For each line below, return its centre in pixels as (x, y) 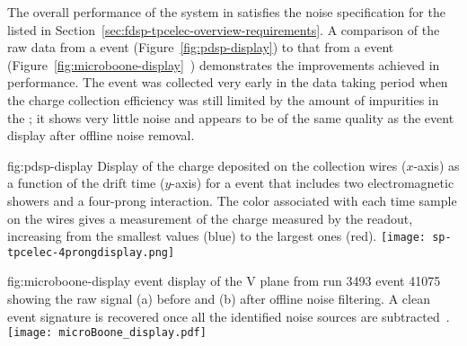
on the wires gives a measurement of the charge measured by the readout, (210, 218)
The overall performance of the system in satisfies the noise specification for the (226, 12)
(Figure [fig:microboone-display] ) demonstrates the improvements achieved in (224, 64)
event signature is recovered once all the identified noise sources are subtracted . (229, 316)
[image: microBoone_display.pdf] (107, 333)
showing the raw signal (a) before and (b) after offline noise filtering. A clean (219, 299)
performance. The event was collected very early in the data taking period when (228, 82)
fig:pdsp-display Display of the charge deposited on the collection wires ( (207, 165)
